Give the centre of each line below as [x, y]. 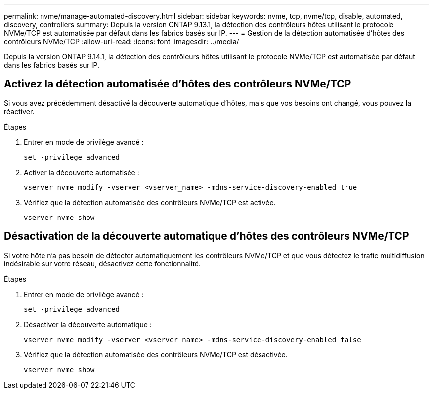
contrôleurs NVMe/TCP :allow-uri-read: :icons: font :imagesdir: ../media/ [122, 41]
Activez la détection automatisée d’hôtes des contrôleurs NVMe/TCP [178, 84]
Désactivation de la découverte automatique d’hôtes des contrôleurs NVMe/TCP [207, 236]
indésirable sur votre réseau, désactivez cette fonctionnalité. [103, 263]
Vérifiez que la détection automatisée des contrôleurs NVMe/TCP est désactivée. [156, 354]
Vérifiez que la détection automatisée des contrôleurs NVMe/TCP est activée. [150, 202]
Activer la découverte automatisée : [82, 172]
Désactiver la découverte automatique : [88, 324]
